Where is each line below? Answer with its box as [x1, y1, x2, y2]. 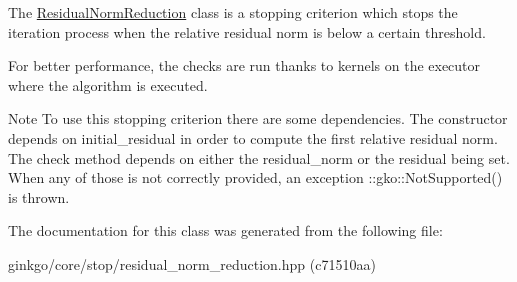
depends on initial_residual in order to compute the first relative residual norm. [8, 127, 498, 148]
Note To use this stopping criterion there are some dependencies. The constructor [8, 108, 508, 129]
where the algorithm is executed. [8, 74, 208, 95]
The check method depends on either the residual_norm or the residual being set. [8, 147, 510, 168]
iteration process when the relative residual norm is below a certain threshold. [8, 21, 486, 42]
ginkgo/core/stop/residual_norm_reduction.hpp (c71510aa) [8, 253, 376, 274]
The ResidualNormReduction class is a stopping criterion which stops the [8, 2, 458, 22]
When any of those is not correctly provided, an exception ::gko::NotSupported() [8, 167, 503, 188]
